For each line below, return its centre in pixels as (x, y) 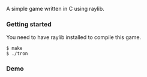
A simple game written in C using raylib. (55, 9)
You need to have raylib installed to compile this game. (74, 37)
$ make (14, 48)
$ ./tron (17, 54)
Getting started (29, 24)
